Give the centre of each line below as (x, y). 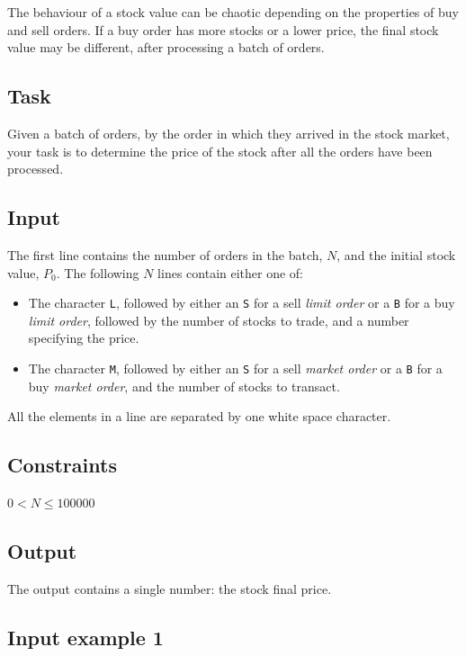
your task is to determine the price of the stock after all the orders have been (220, 151)
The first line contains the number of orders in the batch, (165, 254)
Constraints (62, 465)
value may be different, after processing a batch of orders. (166, 47)
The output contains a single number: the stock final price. (170, 588)
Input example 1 (85, 637)
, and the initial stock (396, 254)
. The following (98, 272)
